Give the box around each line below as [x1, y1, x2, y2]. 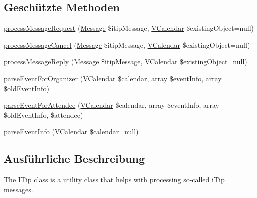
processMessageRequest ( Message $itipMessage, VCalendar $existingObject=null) [4, 23, 254, 33]
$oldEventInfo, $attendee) [4, 109, 83, 120]
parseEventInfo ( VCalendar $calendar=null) [4, 126, 139, 137]
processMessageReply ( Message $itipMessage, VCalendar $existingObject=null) [4, 56, 247, 67]
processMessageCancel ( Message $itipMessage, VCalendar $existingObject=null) [4, 39, 250, 50]
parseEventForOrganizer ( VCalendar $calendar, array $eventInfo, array [4, 73, 222, 83]
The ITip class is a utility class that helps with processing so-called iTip [4, 174, 225, 185]
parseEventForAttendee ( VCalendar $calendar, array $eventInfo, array [4, 100, 219, 110]
